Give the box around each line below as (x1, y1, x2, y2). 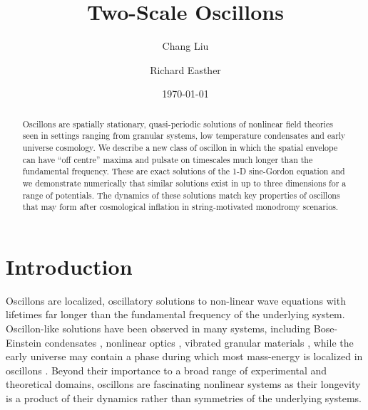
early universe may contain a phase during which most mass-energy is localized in (6, 349, 363, 364)
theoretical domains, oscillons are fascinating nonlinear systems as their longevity (6, 377, 361, 391)
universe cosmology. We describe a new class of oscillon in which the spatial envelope (22, 142, 338, 154)
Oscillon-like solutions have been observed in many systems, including (6, 321, 311, 336)
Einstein (6, 335, 42, 349)
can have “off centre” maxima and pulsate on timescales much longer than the (22, 153, 313, 165)
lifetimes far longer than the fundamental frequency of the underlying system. (6, 307, 345, 322)
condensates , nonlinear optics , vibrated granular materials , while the (44, 335, 354, 349)
